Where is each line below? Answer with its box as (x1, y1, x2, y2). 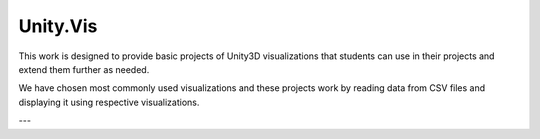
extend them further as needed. (18, 63, 150, 75)
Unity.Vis (18, 15, 98, 37)
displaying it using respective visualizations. (18, 96, 200, 108)
